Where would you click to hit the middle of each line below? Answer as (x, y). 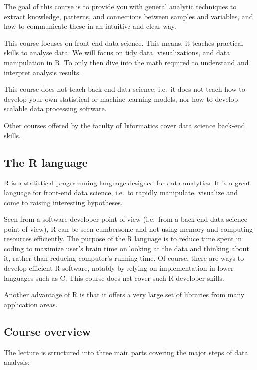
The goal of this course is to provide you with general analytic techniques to (120, 6)
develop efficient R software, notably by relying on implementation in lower (119, 268)
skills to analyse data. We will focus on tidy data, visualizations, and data (117, 53)
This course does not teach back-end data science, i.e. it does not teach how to (125, 89)
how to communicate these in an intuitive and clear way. (90, 26)
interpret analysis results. (43, 72)
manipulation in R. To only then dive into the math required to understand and (126, 62)
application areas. (31, 304)
